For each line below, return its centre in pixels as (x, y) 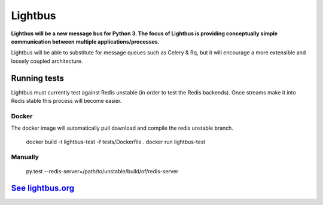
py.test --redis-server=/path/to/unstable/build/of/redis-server (102, 171)
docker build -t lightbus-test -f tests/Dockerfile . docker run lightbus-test (116, 142)
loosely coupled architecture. (47, 61)
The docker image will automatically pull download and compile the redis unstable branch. (122, 128)
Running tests (38, 78)
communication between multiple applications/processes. (85, 41)
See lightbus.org (43, 188)
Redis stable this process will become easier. (66, 101)
